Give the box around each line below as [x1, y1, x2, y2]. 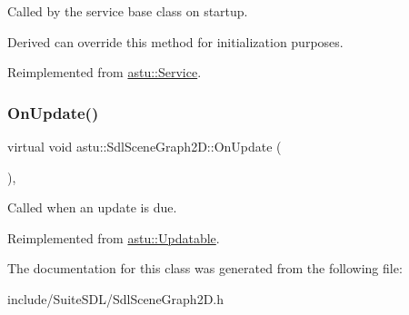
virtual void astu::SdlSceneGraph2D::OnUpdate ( [7, 137, 282, 155]
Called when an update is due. [7, 198, 177, 217]
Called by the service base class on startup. [7, 2, 248, 20]
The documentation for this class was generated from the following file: [7, 259, 403, 278]
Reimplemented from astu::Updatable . [7, 228, 220, 247]
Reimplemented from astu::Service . [7, 63, 202, 82]
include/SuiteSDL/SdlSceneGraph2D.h [7, 289, 224, 308]
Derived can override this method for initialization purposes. [7, 32, 344, 51]
